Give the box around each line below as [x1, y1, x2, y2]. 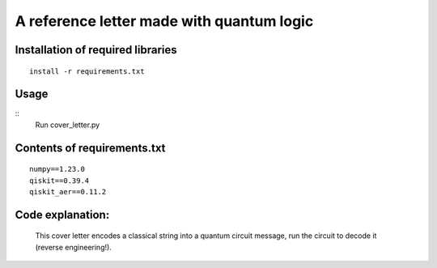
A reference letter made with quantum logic [15, 12, 314, 30]
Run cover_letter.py [35, 120, 100, 130]
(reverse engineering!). [35, 242, 112, 252]
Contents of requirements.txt [15, 141, 166, 155]
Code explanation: [15, 207, 110, 222]
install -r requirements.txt [29, 66, 145, 76]
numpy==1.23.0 [29, 164, 85, 174]
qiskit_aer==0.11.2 [29, 187, 107, 197]
